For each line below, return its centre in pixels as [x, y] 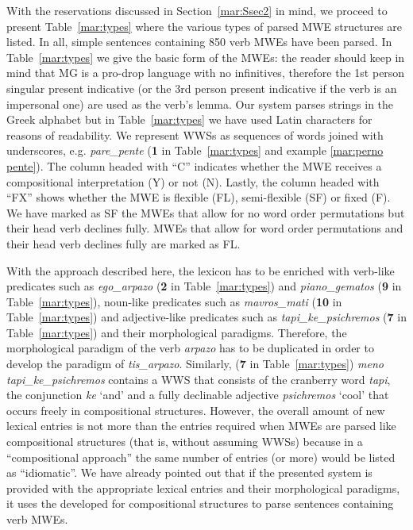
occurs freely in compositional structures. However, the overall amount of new [196, 410]
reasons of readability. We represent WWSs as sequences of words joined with [195, 134]
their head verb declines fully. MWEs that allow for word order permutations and [205, 228]
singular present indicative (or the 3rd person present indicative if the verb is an [202, 88]
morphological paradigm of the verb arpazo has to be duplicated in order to [190, 348]
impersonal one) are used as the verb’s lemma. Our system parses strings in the [200, 104]
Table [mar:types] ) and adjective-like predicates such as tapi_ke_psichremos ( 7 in [206, 317]
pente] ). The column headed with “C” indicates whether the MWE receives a [194, 165]
